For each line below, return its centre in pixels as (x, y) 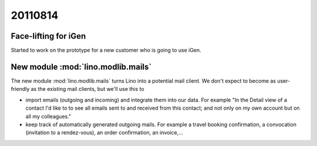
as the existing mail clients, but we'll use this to (87, 89)
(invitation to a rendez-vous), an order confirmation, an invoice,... (104, 133)
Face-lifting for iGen (48, 36)
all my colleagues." (48, 116)
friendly (20, 89)
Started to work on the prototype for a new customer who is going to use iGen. (106, 50)
